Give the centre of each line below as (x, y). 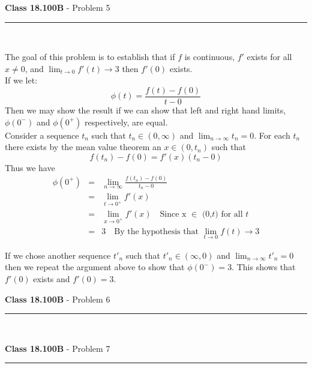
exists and (52, 279)
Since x (173, 214)
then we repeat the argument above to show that (95, 267)
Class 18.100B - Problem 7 (58, 348)
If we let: (21, 80)
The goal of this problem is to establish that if (90, 57)
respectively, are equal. (126, 122)
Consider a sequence (42, 135)
